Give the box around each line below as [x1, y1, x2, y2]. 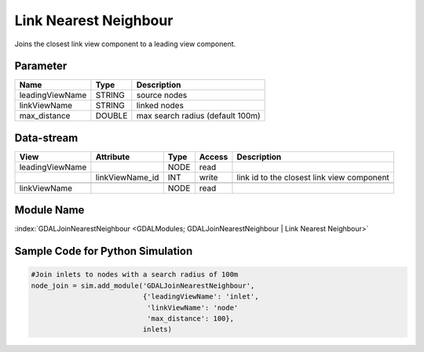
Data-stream [14, 131, 79, 144]
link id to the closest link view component [236, 172, 390, 183]
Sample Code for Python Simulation [14, 245, 193, 258]
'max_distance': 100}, [146, 314, 235, 323]
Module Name [14, 204, 85, 217]
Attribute [95, 151, 130, 162]
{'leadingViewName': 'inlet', [142, 292, 259, 301]
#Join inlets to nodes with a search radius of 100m [31, 270, 239, 279]
